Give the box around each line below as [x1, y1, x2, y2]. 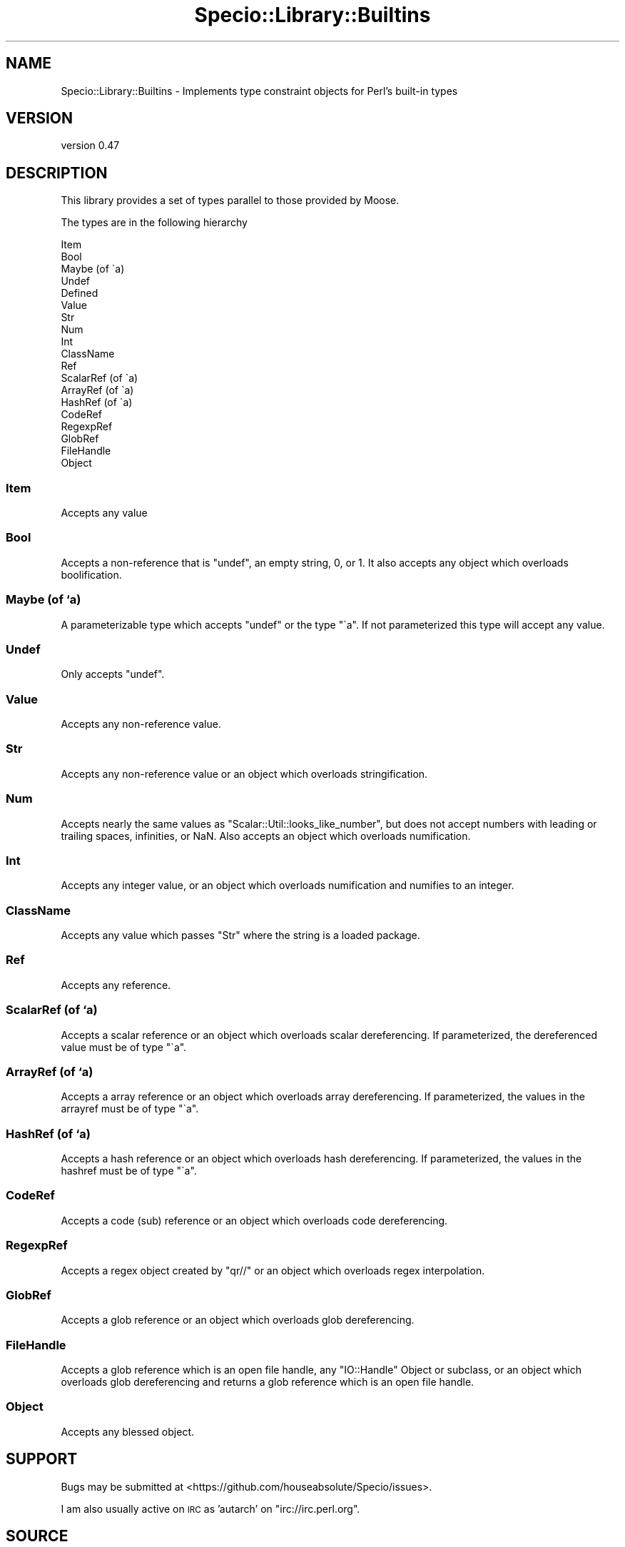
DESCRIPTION [6, 163, 108, 182]
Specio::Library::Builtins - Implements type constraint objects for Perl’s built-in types [61, 84, 458, 97]
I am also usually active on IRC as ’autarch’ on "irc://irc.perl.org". [61, 1502, 360, 1515]
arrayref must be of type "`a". [61, 1102, 199, 1115]
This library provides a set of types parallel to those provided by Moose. [61, 194, 400, 207]
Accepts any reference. [61, 978, 171, 991]
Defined [61, 287, 98, 300]
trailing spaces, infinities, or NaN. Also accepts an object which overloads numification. [61, 829, 471, 842]
